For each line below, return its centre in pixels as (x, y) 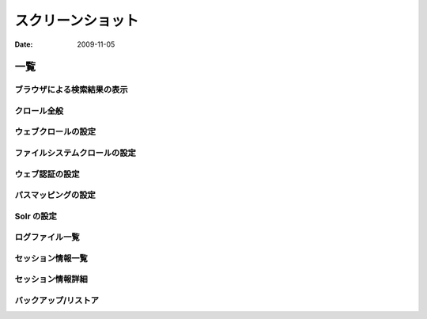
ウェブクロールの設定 (55, 132)
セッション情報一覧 (51, 258)
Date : (24, 44)
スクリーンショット (77, 21)
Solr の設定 (36, 216)
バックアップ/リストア (57, 300)
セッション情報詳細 (51, 279)
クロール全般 (39, 111)
